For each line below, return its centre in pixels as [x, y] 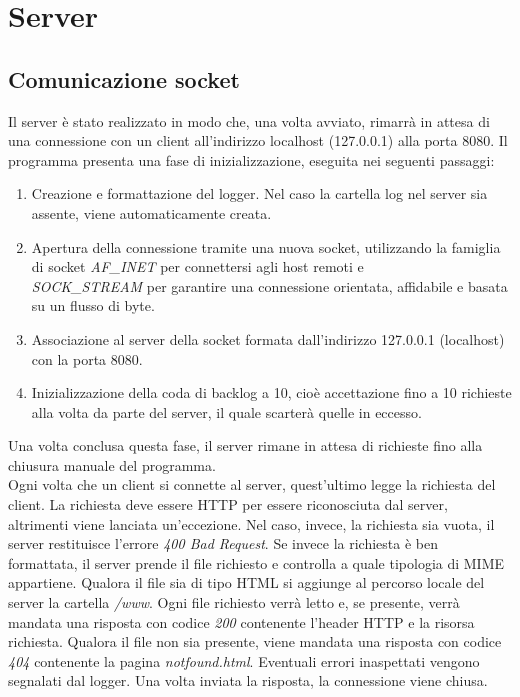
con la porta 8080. [87, 358]
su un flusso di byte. [93, 305]
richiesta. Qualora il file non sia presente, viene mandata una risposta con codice [255, 641]
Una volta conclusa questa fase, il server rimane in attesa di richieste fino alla [245, 445]
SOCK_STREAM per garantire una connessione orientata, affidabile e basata [269, 285]
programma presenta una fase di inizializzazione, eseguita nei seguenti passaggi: [251, 159]
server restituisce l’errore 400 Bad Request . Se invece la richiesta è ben [223, 543]
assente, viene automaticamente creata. [151, 212]
